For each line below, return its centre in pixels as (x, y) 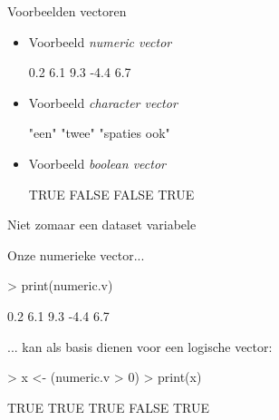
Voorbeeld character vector (103, 102)
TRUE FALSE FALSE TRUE (111, 194)
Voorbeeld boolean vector (97, 163)
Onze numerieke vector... (76, 254)
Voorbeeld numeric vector (100, 41)
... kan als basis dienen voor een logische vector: (140, 346)
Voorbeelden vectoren (67, 11)
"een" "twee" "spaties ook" (99, 133)
